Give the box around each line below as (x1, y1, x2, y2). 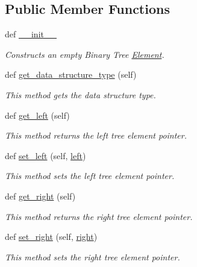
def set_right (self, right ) (5, 230, 98, 243)
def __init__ (5, 28, 57, 40)
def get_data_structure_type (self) (5, 68, 137, 81)
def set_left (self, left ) (5, 149, 86, 162)
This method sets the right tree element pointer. (5, 250, 180, 263)
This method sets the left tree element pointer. (5, 169, 175, 182)
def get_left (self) (5, 108, 70, 121)
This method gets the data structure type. (5, 88, 156, 101)
